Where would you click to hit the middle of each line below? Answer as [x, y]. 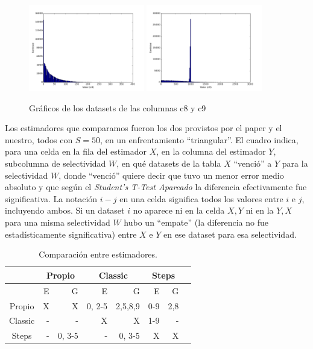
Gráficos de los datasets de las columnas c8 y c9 [118, 107]
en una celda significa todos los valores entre [201, 198]
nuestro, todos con [39, 139]
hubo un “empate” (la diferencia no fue [196, 222]
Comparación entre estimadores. [98, 254]
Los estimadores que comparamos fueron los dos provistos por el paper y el [144, 128]
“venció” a [253, 163]
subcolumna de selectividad [55, 163]
